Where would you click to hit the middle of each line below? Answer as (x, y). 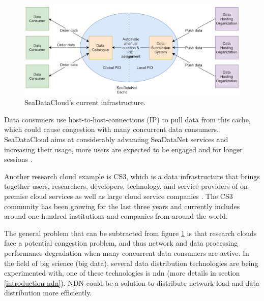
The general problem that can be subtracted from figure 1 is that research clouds (130, 233)
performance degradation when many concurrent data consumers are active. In (127, 253)
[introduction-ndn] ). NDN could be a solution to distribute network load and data (132, 282)
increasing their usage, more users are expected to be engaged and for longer (123, 149)
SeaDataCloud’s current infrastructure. (85, 102)
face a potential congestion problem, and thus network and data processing (121, 243)
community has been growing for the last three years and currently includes (122, 206)
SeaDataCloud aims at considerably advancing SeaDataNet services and (116, 139)
